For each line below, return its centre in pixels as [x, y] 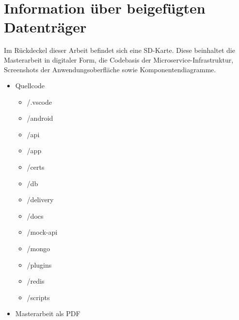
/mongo [39, 248]
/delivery [40, 200]
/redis [36, 281]
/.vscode [40, 102]
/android [40, 118]
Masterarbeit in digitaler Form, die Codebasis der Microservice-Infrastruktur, [119, 59]
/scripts [38, 297]
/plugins [39, 264]
